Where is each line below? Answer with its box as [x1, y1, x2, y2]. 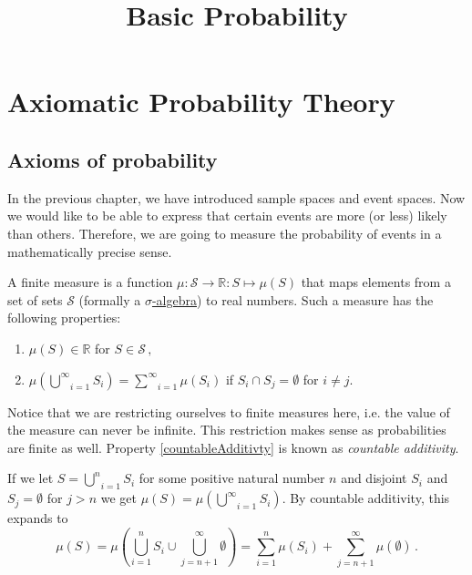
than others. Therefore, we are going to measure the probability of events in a [7, 223, 442, 242]
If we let [7, 468, 54, 488]
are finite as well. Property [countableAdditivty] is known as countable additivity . [7, 437, 459, 457]
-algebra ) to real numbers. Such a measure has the [151, 290, 434, 309]
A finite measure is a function [7, 272, 173, 292]
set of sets [7, 290, 63, 309]
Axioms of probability [7, 145, 218, 173]
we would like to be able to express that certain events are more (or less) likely [7, 206, 447, 225]
